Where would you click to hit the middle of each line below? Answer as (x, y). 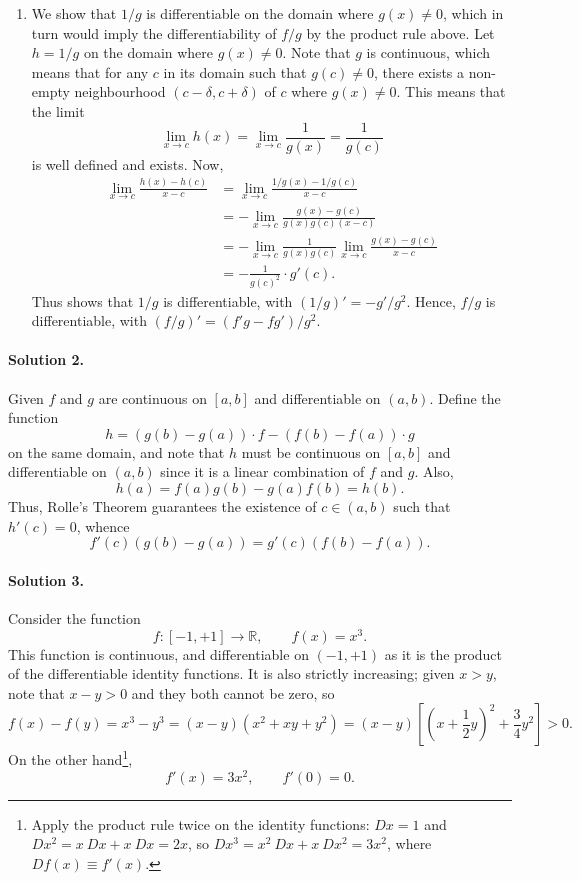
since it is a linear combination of (262, 471)
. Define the (465, 397)
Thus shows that (82, 300)
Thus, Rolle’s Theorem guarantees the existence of (162, 505)
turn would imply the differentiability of (154, 32)
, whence (103, 525)
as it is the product (443, 653)
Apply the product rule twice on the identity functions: (200, 823)
